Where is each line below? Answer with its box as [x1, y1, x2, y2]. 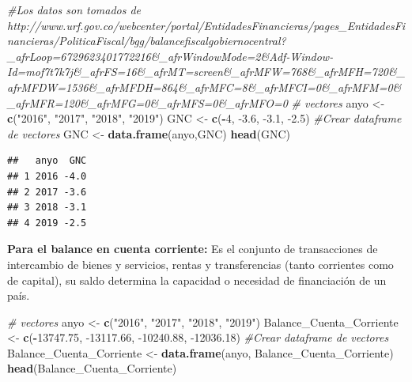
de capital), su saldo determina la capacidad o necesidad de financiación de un [7, 271, 387, 288]
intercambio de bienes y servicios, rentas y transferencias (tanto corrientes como [7, 255, 394, 272]
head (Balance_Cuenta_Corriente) [7, 360, 177, 376]
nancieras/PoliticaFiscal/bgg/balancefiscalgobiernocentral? [7, 32, 286, 49]
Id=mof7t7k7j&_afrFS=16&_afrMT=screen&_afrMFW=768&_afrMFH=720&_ [7, 63, 406, 80]
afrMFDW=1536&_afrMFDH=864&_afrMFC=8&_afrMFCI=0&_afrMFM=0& [7, 78, 402, 95]
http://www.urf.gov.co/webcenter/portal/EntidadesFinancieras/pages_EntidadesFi [7, 17, 406, 33]
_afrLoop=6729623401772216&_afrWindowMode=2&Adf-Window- [7, 47, 334, 64]
